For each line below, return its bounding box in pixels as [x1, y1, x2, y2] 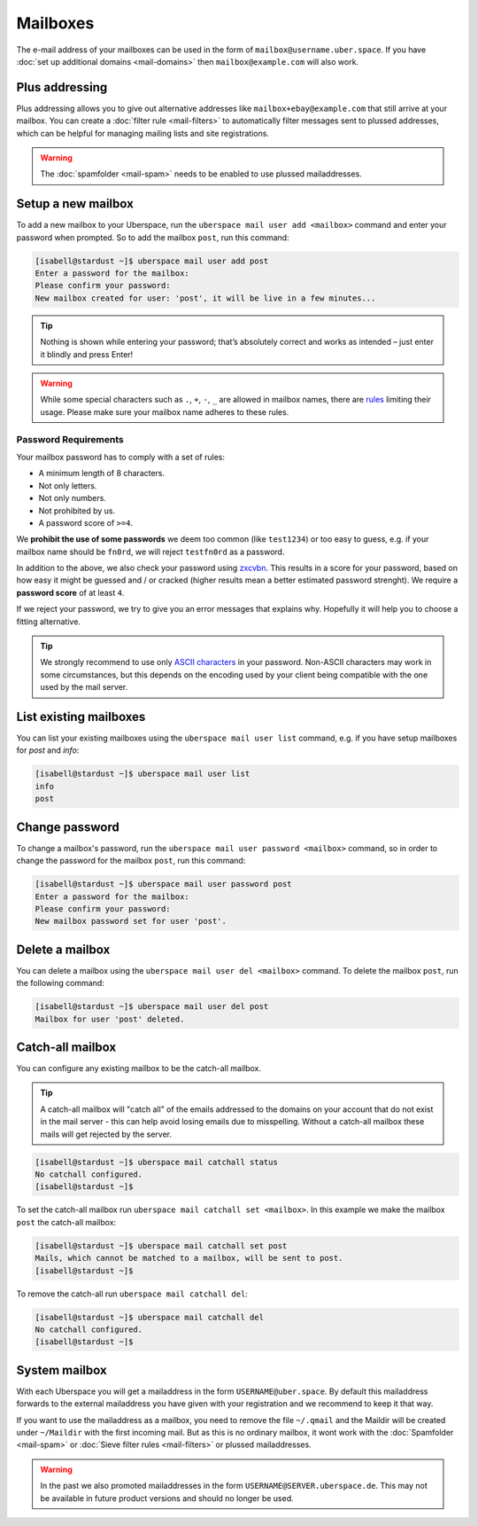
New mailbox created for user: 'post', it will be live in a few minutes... [35, 293, 376, 303]
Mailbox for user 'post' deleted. [35, 1013, 185, 1024]
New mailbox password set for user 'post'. [35, 916, 227, 927]
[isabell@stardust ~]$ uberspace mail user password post [35, 879, 292, 889]
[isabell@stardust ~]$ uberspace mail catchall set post [35, 1240, 288, 1250]
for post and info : [16, 745, 80, 755]
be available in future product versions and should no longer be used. [40, 1492, 294, 1503]
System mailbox [16, 1362, 107, 1378]
